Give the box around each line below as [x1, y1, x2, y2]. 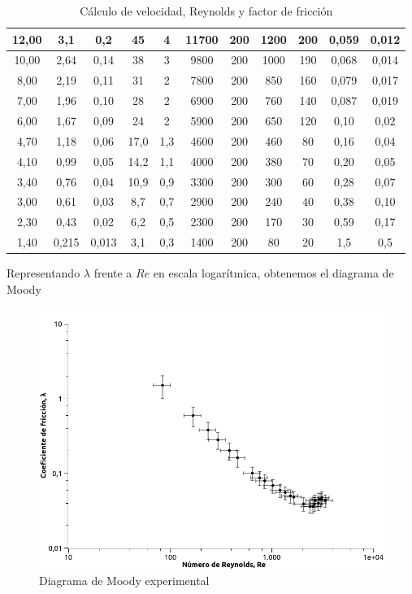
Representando [7, 264, 80, 282]
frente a [93, 264, 132, 282]
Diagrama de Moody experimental [39, 571, 210, 588]
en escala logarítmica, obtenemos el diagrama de [153, 264, 394, 282]
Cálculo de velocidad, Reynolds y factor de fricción [80, 2, 333, 19]
